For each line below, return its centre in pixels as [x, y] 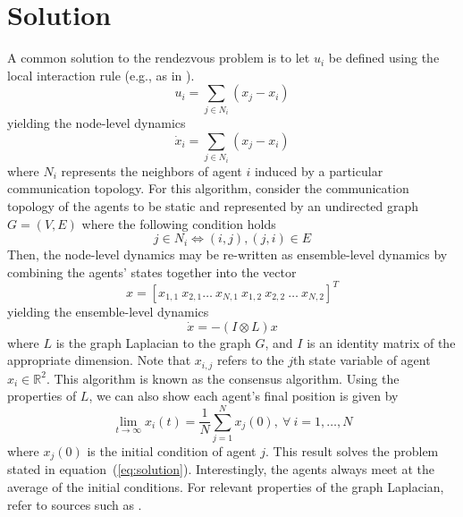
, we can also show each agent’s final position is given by [244, 396]
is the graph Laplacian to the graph [153, 342]
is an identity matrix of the [381, 342]
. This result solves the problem [352, 450]
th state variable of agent [362, 360]
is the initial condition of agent [172, 450]
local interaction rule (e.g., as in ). [101, 75]
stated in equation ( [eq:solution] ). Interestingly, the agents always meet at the [221, 469]
